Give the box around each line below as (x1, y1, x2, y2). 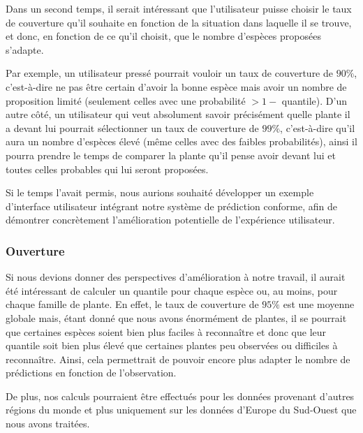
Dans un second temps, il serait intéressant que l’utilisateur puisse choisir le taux (6, 1, 352, 15)
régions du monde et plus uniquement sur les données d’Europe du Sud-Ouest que (6, 402, 357, 417)
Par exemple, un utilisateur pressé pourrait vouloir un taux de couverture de (6, 66, 333, 80)
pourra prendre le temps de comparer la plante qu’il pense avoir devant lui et (6, 147, 336, 162)
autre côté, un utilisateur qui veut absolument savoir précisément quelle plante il (6, 107, 350, 122)
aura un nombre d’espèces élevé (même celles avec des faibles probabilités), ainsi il (6, 134, 357, 149)
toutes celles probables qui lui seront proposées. (6, 161, 209, 176)
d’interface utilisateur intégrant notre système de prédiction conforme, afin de (6, 198, 337, 213)
